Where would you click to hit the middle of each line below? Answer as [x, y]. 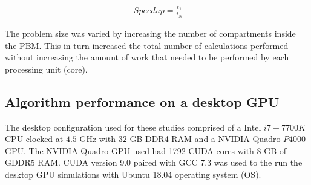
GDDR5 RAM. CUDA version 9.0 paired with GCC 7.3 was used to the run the [154, 162]
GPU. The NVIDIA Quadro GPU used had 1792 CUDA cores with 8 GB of [146, 150]
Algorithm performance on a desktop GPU [142, 101]
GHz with [98, 139]
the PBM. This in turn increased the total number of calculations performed [147, 45]
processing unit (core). [46, 69]
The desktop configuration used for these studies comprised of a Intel [133, 127]
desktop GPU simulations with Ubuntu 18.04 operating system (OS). [133, 174]
